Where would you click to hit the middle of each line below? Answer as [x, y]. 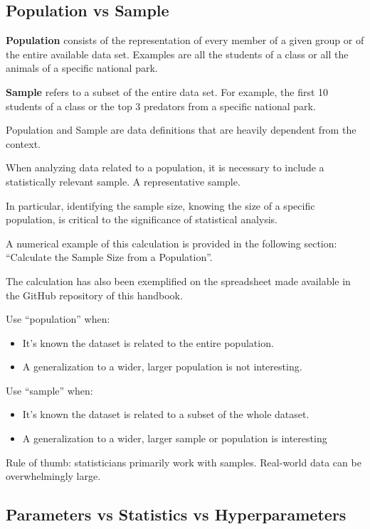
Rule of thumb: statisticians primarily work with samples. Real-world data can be [184, 462]
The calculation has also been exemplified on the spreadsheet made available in [178, 280]
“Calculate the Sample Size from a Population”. [109, 257]
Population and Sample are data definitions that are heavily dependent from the [181, 130]
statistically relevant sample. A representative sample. [123, 181]
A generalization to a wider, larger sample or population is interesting [175, 438]
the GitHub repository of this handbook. [94, 295]
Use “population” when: [58, 319]
